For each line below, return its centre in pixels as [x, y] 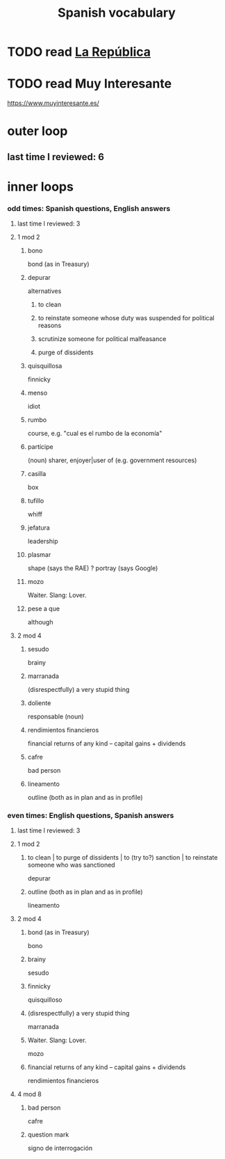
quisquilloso [45, 1000]
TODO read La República [79, 52]
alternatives [44, 291]
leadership [43, 542]
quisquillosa [45, 366]
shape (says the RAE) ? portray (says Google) [93, 568]
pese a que [44, 609]
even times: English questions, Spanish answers [91, 816]
